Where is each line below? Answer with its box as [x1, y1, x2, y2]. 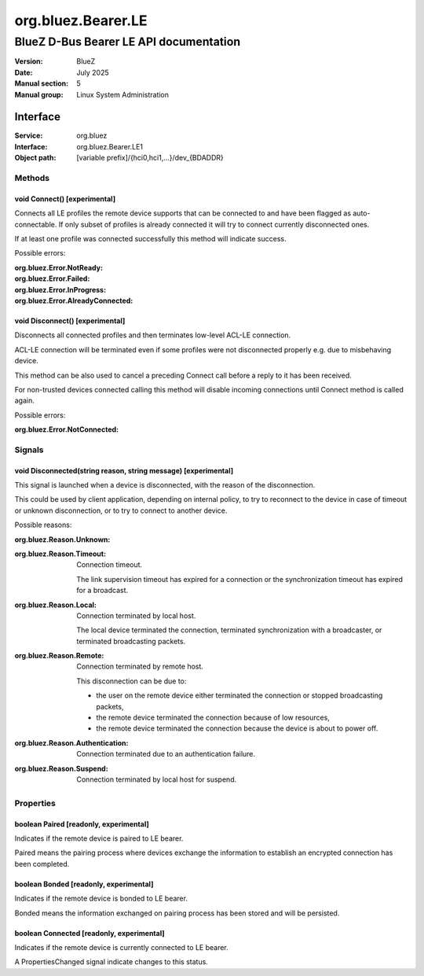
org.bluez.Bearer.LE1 [76, 142, 143, 151]
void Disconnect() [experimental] [14, 315, 126, 326]
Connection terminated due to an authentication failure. [76, 749, 255, 759]
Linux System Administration [76, 90, 169, 99]
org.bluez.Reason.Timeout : [14, 549, 106, 558]
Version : [14, 57, 43, 66]
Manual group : [14, 90, 64, 99]
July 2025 [76, 68, 109, 77]
